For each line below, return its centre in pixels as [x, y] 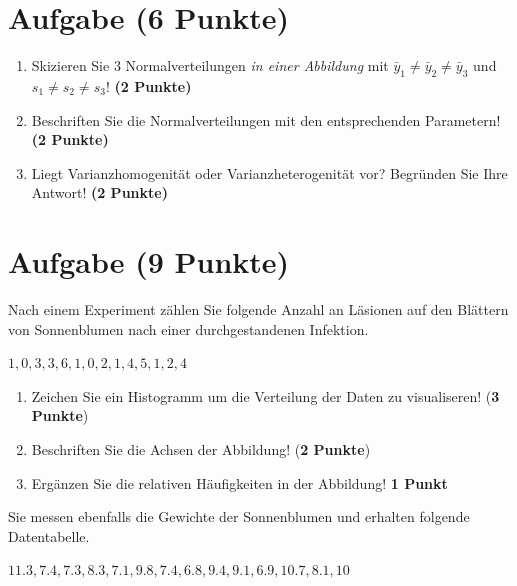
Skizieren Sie [70, 65]
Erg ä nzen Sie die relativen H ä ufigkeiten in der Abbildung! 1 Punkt [239, 482]
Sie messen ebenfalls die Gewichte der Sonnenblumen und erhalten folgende [239, 516]
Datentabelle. [49, 535]
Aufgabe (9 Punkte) [149, 261]
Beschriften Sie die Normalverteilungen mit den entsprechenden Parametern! [266, 119]
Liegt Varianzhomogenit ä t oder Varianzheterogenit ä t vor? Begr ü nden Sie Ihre [269, 172]
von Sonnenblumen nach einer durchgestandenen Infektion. [188, 328]
